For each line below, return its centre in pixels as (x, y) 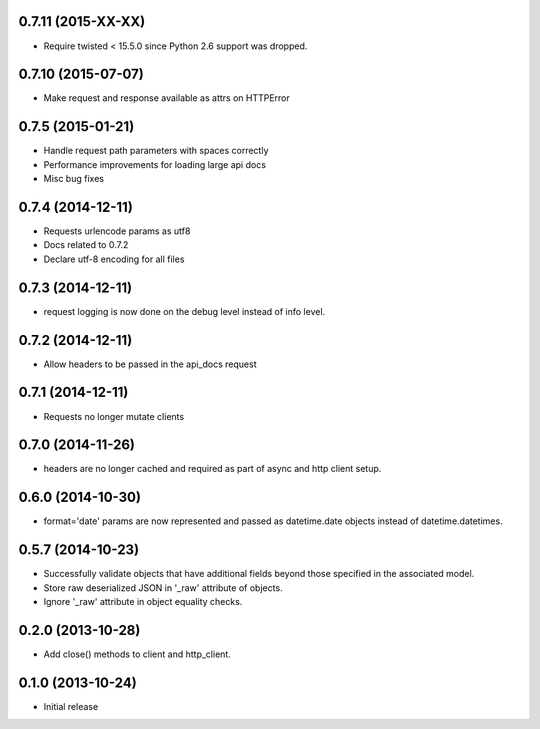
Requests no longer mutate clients (114, 416)
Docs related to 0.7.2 (86, 245)
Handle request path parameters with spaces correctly (156, 151)
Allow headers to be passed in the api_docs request (150, 364)
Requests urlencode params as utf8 (117, 231)
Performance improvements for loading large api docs (155, 164)
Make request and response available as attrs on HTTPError (166, 98)
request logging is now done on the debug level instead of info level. (184, 311)
